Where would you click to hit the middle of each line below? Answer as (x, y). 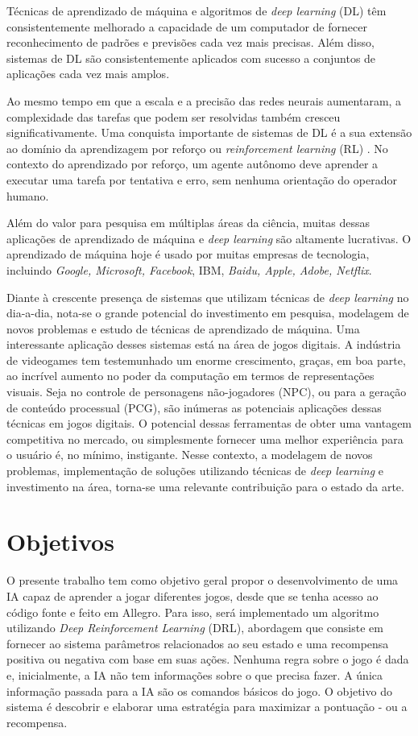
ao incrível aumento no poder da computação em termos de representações (190, 376)
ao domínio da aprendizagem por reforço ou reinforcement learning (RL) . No (197, 148)
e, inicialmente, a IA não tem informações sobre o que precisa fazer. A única (195, 674)
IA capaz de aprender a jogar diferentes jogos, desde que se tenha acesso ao (192, 595)
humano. (28, 195)
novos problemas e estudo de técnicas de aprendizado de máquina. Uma (183, 328)
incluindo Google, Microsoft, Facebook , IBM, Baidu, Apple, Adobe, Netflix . (189, 269)
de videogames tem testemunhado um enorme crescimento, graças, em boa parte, (206, 360)
